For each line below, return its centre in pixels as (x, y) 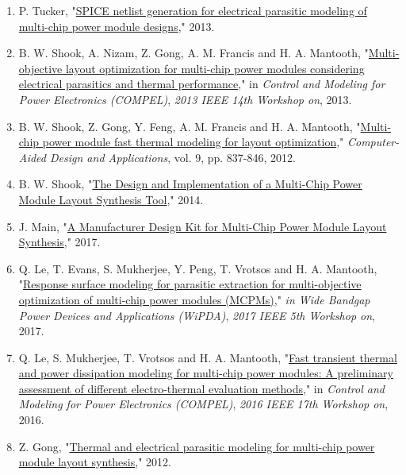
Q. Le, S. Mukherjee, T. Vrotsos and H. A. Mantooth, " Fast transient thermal (208, 357)
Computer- (373, 142)
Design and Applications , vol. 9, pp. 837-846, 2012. (173, 157)
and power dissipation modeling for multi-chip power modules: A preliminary (206, 373)
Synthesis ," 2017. (59, 242)
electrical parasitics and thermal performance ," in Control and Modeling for (202, 84)
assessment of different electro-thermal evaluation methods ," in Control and (201, 388)
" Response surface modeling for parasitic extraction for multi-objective (190, 284)
